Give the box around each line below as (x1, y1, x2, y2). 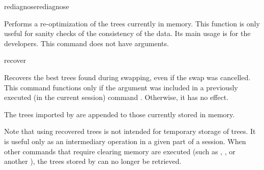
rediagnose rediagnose (4, 1, 69, 11)
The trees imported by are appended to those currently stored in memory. (4, 109, 235, 119)
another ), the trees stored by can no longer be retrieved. (4, 156, 182, 166)
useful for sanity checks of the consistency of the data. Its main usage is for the (4, 28, 251, 39)
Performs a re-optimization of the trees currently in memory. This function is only (4, 18, 260, 28)
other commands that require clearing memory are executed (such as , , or (4, 146, 236, 156)
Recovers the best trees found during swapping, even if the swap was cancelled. (4, 72, 251, 82)
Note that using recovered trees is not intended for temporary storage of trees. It (4, 126, 256, 137)
